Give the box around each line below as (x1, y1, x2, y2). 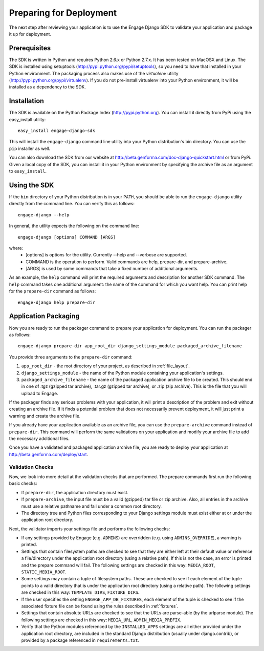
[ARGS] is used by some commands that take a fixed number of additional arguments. (25, 266, 198, 272)
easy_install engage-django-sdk (18, 128, 95, 134)
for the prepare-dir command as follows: (9, 288, 96, 294)
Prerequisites (9, 44, 51, 52)
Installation (9, 97, 44, 105)
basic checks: (9, 481, 37, 486)
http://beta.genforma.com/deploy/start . (9, 451, 88, 457)
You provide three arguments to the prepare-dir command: (9, 354, 133, 360)
